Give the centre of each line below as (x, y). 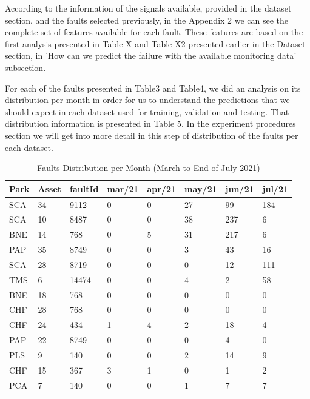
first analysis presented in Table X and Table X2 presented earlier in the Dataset (155, 43)
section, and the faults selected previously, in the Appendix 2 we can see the (147, 20)
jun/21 (240, 188)
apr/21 (162, 188)
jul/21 (275, 188)
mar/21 (123, 188)
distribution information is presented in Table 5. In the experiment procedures (150, 123)
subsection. (25, 67)
